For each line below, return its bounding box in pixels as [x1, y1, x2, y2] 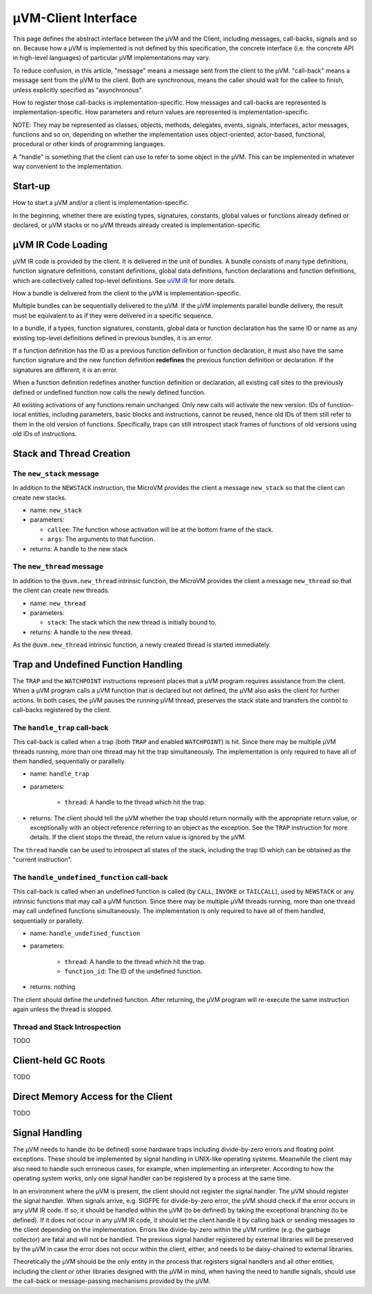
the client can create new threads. [12, 587, 110, 595]
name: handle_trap [30, 769, 90, 778]
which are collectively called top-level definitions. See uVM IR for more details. [12, 276, 236, 284]
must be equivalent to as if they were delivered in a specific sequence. [12, 311, 214, 320]
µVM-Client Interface [12, 10, 138, 26]
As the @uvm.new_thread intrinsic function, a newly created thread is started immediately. [12, 640, 271, 649]
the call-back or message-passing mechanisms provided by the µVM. [12, 1277, 211, 1285]
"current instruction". [12, 856, 72, 864]
